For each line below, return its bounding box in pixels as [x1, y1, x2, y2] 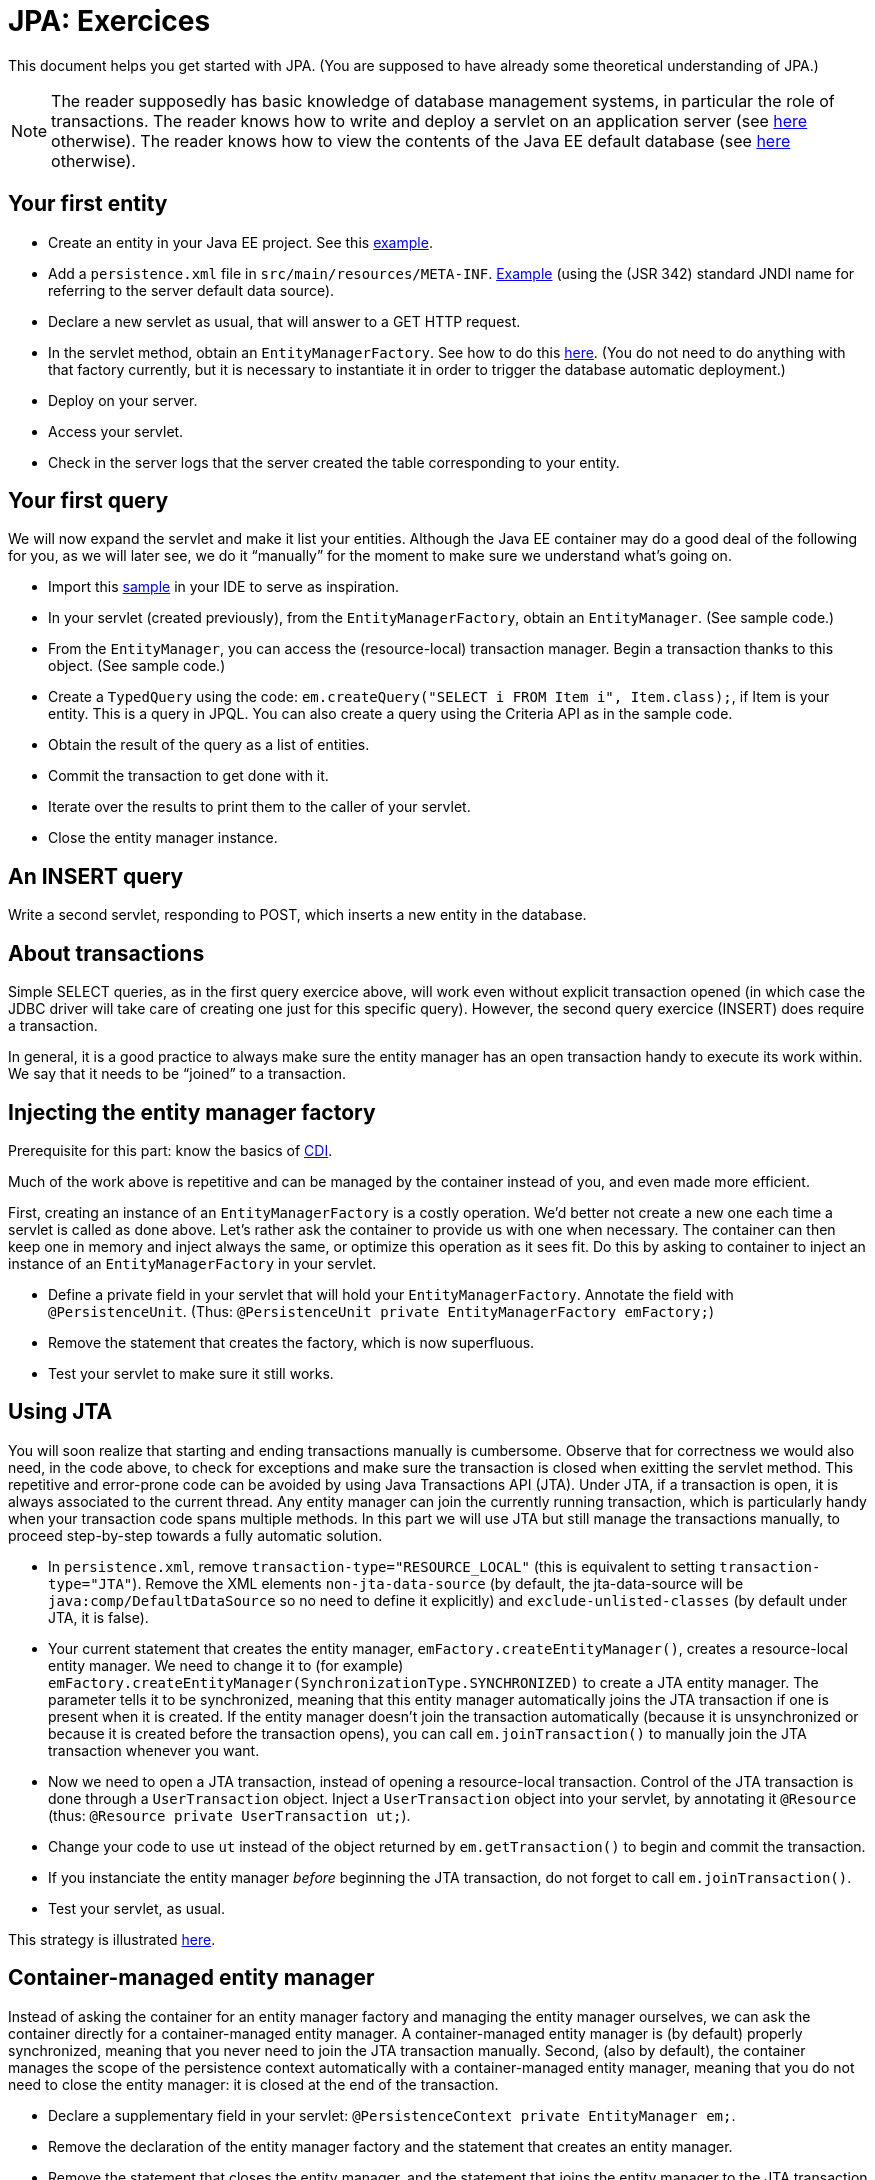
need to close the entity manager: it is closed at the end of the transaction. [8, 2075, 499, 2093]
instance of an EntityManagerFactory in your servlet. [8, 1254, 377, 1272]
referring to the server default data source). [48, 281, 335, 299]
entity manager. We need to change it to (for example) [48, 1656, 404, 1674]
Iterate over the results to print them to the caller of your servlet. [48, 798, 471, 816]
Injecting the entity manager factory [8, 1099, 376, 1125]
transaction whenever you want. [48, 1741, 260, 1759]
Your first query [8, 488, 169, 514]
